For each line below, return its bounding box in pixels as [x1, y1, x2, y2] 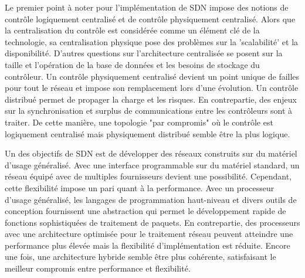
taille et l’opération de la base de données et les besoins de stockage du [5, 58, 260, 70]
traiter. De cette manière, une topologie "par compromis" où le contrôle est [5, 116, 273, 128]
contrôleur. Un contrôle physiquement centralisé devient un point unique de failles [5, 70, 300, 82]
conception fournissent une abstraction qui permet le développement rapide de [5, 205, 286, 217]
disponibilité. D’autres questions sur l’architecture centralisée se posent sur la [5, 47, 283, 59]
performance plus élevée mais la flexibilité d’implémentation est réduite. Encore [5, 239, 290, 251]
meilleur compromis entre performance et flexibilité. [5, 262, 191, 274]
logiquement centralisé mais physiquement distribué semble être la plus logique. [5, 127, 290, 140]
